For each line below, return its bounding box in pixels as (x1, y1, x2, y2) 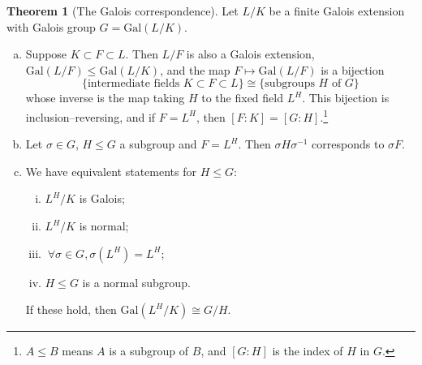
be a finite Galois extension (269, 2, 405, 19)
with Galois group (6, 18, 96, 35)
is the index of (272, 342, 343, 359)
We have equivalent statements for (25, 162, 196, 179)
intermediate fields (87, 78, 180, 90)
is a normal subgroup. (82, 273, 191, 290)
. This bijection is (302, 89, 390, 106)
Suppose (25, 45, 67, 62)
